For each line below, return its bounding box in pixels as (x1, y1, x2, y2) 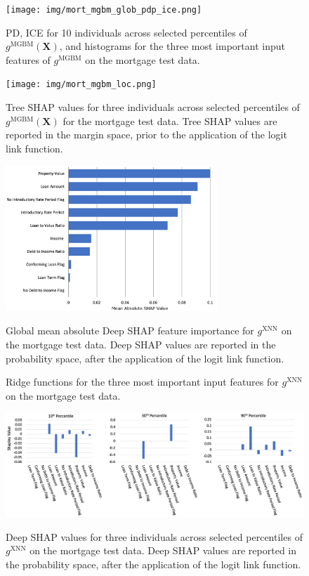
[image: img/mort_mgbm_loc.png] (6, 79, 157, 90)
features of (6, 52, 51, 67)
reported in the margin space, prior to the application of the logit (6, 127, 287, 142)
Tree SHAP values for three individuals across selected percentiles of (6, 100, 300, 114)
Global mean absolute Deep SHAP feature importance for (6, 323, 254, 338)
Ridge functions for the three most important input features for (6, 374, 279, 389)
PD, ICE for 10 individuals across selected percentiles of (6, 25, 247, 39)
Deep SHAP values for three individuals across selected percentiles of (6, 529, 303, 544)
